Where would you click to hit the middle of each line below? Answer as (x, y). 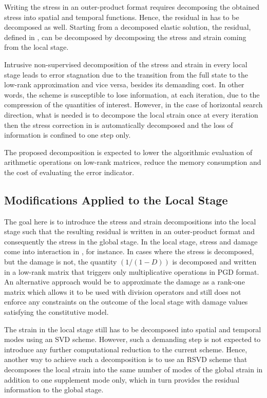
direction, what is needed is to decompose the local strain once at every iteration (131, 114)
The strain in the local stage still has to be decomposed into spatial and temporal (133, 329)
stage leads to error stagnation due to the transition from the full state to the (126, 74)
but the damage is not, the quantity (61, 262)
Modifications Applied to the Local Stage (116, 200)
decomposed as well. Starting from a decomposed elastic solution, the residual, (128, 27)
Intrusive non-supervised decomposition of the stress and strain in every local (126, 64)
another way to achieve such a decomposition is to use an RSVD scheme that (126, 359)
